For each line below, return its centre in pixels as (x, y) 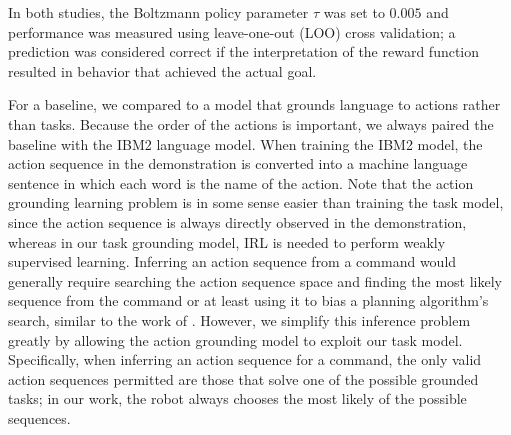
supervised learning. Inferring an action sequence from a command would (232, 261)
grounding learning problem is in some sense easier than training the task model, (256, 202)
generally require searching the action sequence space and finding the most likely (255, 280)
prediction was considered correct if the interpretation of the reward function (244, 51)
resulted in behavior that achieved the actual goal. (162, 70)
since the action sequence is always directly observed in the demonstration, (237, 221)
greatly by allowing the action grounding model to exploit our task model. (235, 339)
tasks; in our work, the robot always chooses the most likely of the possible (237, 398)
